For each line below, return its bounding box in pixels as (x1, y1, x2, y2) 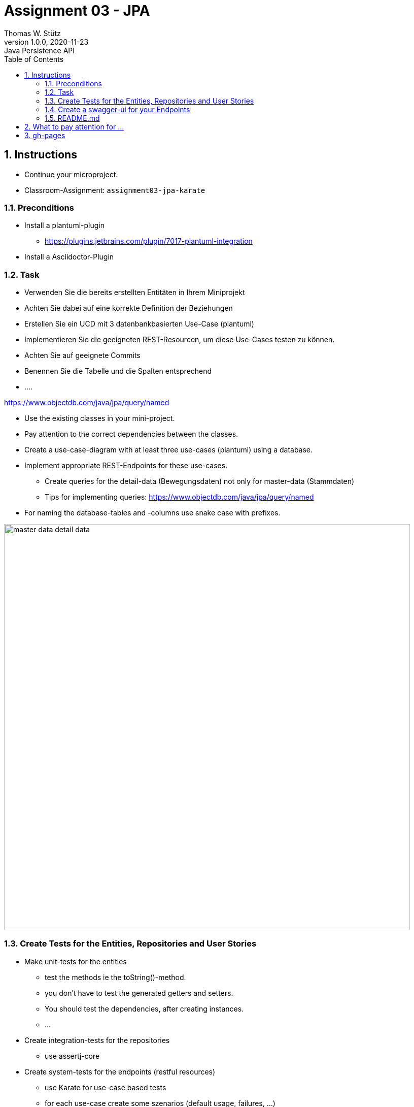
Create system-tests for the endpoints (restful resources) (24, 1067, 216, 1076)
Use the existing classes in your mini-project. (24, 414, 175, 423)
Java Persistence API (4, 46, 75, 55)
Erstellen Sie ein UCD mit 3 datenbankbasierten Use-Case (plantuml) (24, 319, 254, 329)
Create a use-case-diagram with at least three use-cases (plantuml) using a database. (24, 445, 313, 454)
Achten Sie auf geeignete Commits (24, 351, 141, 360)
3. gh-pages (24, 131, 65, 140)
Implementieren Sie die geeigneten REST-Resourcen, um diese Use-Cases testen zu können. (24, 335, 335, 344)
